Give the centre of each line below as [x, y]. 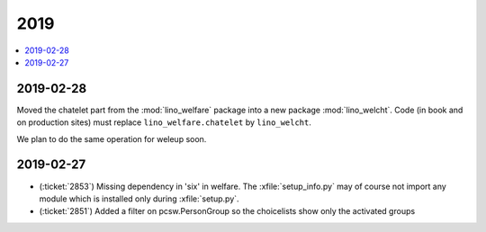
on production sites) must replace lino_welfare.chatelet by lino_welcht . [164, 122]
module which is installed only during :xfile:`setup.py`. [139, 199]
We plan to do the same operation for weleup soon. [112, 138]
